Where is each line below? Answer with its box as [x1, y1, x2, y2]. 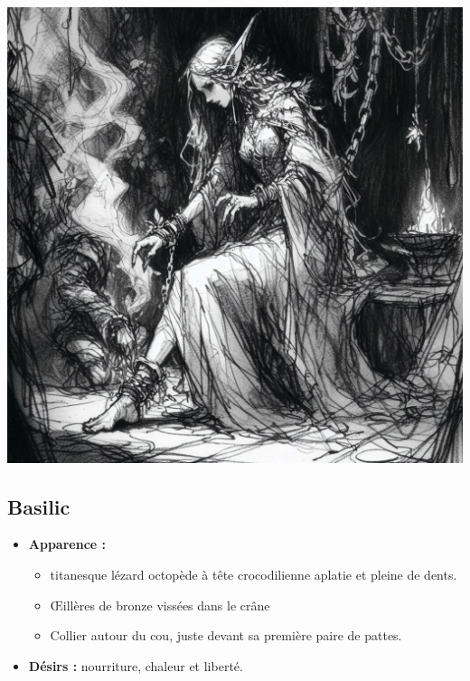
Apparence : [28, 534, 107, 553]
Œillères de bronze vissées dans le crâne [50, 595, 270, 614]
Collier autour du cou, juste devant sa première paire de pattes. [50, 626, 402, 645]
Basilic [7, 492, 70, 520]
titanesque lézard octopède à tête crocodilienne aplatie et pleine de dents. [50, 564, 457, 583]
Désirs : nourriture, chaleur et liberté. [28, 656, 243, 675]
